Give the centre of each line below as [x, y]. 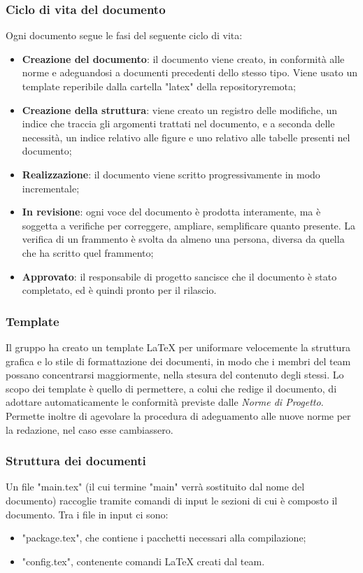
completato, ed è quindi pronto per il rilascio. [119, 290]
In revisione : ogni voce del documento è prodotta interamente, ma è [171, 212]
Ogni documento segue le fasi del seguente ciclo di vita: [124, 35]
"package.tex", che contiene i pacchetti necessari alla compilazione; [164, 538]
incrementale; [51, 188]
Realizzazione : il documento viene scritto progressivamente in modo [171, 174]
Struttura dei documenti [76, 461]
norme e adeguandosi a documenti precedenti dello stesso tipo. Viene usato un [190, 72]
